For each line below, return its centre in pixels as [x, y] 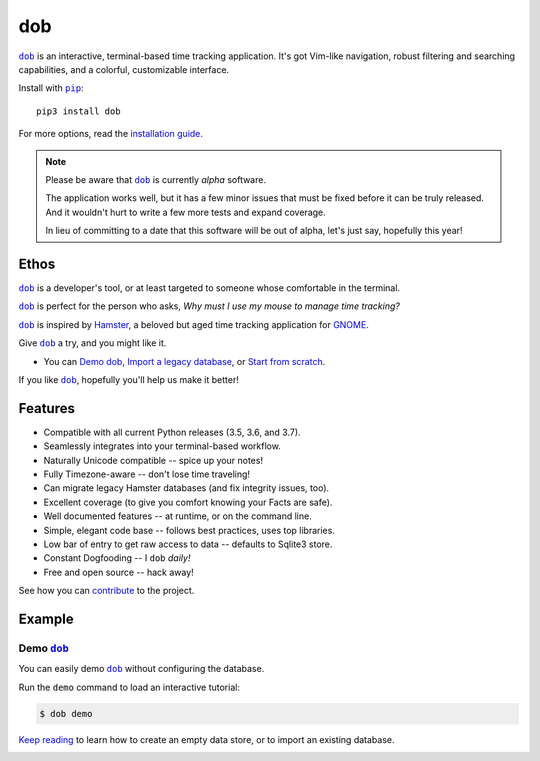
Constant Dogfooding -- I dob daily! [117, 558]
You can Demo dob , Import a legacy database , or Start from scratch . [184, 361]
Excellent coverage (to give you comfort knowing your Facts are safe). [188, 502]
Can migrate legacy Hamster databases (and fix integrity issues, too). [186, 488]
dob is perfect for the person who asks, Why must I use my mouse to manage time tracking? [209, 306]
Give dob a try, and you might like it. [92, 343]
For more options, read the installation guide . [111, 134]
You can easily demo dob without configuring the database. [141, 669]
